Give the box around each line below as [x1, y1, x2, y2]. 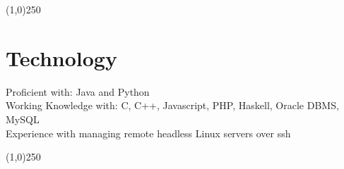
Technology [6, 43, 117, 72]
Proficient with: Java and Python [6, 84, 150, 99]
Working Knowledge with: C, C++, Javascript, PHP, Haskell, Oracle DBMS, [6, 98, 339, 113]
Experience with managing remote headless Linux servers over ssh [6, 125, 291, 140]
